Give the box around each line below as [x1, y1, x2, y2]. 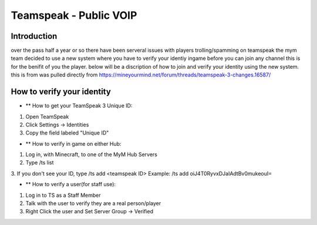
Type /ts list [25, 159, 54, 166]
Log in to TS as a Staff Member [25, 192, 101, 199]
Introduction [11, 31, 58, 41]
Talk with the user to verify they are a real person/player [25, 200, 161, 207]
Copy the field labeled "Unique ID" [25, 129, 109, 136]
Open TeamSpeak [25, 113, 69, 120]
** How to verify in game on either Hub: [25, 140, 122, 147]
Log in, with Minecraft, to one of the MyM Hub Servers [25, 151, 158, 158]
